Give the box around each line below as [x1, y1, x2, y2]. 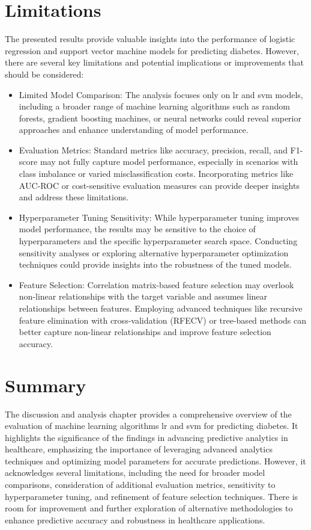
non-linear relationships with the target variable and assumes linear [19, 290, 268, 303]
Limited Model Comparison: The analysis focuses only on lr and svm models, [19, 88, 303, 100]
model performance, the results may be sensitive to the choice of [19, 223, 256, 235]
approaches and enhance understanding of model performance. [19, 123, 249, 136]
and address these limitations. [19, 191, 129, 203]
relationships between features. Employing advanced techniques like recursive [19, 302, 303, 314]
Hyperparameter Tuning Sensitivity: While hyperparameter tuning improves [19, 211, 300, 223]
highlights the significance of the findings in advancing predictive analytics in [5, 431, 288, 443]
